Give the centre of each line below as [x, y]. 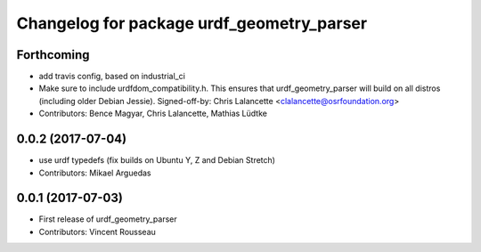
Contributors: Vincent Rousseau [97, 232]
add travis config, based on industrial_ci [112, 77]
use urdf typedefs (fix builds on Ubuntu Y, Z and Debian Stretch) [157, 160]
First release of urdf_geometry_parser [108, 219]
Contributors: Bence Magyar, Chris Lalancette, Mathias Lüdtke [153, 114]
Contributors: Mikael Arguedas [95, 173]
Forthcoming [53, 55]
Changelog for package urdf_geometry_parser [192, 23]
